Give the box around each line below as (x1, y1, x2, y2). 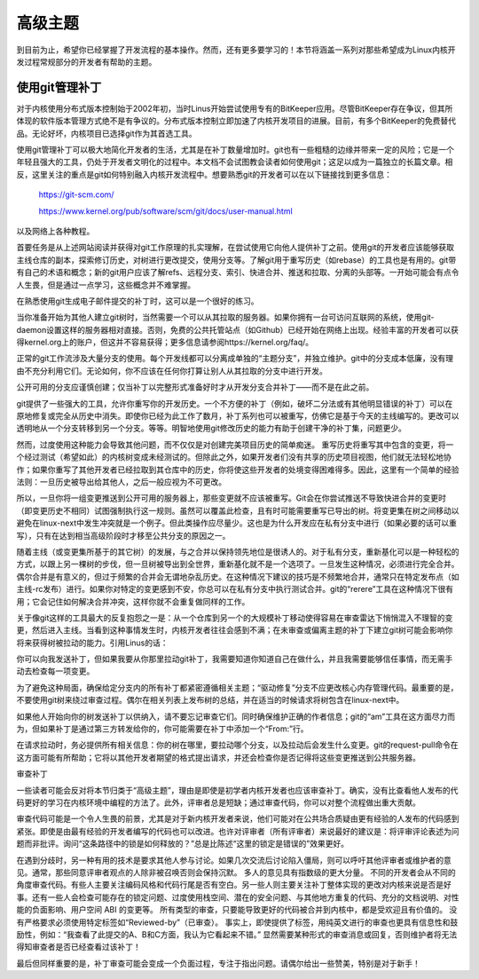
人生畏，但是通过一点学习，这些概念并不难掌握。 (16, 280, 195, 290)
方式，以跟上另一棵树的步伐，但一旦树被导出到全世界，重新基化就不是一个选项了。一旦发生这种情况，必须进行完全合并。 (16, 559, 459, 570)
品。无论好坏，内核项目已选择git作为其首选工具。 (16, 128, 197, 138)
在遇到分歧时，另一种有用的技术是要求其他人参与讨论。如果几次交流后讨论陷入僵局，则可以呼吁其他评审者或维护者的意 (16, 855, 452, 865)
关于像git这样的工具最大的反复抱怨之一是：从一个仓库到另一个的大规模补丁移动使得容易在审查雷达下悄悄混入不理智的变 (16, 612, 453, 623)
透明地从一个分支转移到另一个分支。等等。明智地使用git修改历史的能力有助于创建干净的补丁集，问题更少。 (16, 422, 407, 434)
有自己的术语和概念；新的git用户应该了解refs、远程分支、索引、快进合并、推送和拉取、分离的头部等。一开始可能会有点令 (16, 267, 460, 278)
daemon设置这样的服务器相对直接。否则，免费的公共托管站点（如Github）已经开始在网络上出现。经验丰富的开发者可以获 (16, 324, 459, 335)
